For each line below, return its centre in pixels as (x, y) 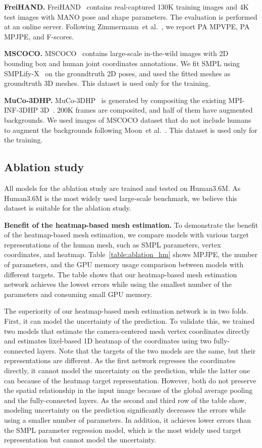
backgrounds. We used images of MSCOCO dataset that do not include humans (128, 119)
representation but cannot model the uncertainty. (80, 440)
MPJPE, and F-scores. (39, 36)
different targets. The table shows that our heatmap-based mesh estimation (121, 274)
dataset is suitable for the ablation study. (68, 208)
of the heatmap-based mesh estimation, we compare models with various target (127, 235)
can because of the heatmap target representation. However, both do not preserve (130, 380)
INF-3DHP (21, 110)
